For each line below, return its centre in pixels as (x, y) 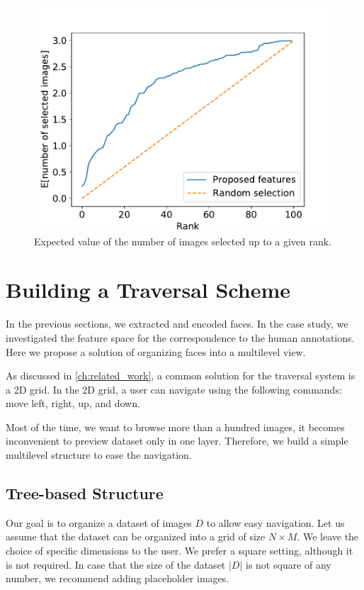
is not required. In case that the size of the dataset (116, 564)
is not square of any (289, 564)
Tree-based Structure (85, 493)
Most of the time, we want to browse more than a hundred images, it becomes (175, 427)
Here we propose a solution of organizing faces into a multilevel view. (156, 351)
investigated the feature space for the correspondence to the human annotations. (180, 337)
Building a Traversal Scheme (148, 290)
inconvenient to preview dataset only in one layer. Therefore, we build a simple (177, 441)
